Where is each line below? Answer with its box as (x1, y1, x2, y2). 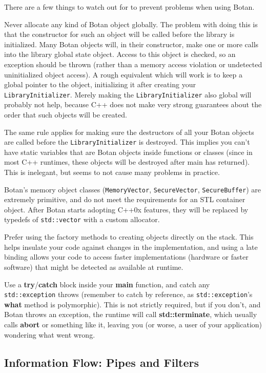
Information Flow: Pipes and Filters (4, 354, 199, 370)
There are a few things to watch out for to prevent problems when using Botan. (4, 2, 255, 12)
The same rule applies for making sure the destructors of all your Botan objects (4, 126, 254, 137)
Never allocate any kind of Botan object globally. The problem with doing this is (4, 18, 258, 29)
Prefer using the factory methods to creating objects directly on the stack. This (4, 231, 254, 242)
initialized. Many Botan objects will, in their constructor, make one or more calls (4, 38, 259, 49)
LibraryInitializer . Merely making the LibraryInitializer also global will (4, 89, 252, 100)
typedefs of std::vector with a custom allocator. (4, 214, 160, 225)
